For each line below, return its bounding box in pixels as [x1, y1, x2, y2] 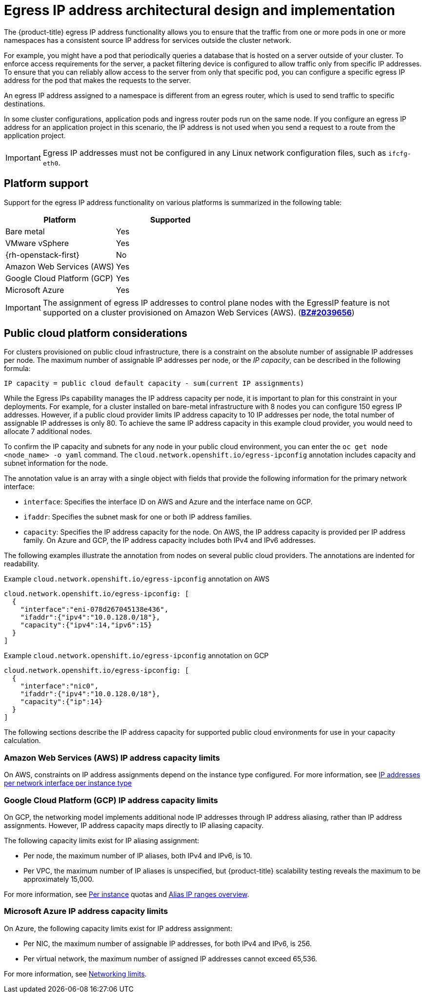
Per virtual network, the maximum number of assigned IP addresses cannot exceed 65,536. [23, 954, 317, 963]
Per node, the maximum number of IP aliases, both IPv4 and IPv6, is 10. [23, 851, 252, 860]
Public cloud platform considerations [4, 327, 187, 340]
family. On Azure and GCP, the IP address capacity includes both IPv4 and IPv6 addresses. [23, 536, 316, 545]
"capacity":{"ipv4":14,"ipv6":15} [20, 621, 152, 629]
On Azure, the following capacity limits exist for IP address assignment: [4, 924, 233, 933]
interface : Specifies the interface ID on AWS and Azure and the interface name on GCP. [23, 498, 313, 506]
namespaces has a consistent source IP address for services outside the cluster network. [4, 36, 291, 44]
